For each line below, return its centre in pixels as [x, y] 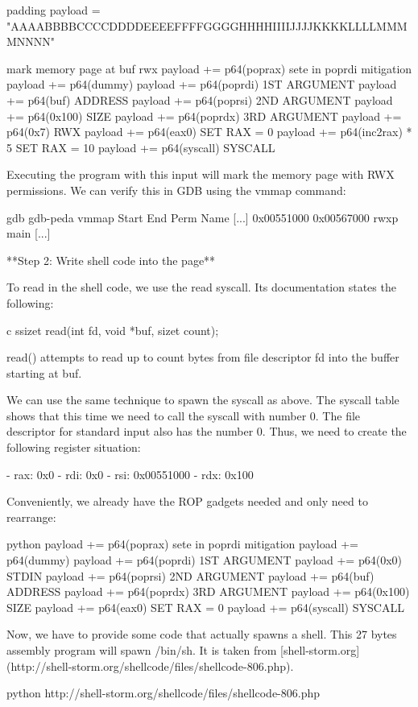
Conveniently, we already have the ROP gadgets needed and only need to [187, 501]
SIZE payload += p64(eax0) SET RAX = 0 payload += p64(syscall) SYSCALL [205, 607]
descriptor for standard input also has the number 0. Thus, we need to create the [207, 431]
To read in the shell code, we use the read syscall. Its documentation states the [201, 287]
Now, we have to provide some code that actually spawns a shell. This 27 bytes [202, 634]
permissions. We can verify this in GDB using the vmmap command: [176, 190]
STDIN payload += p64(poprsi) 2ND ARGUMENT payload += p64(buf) [190, 575]
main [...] [29, 233]
